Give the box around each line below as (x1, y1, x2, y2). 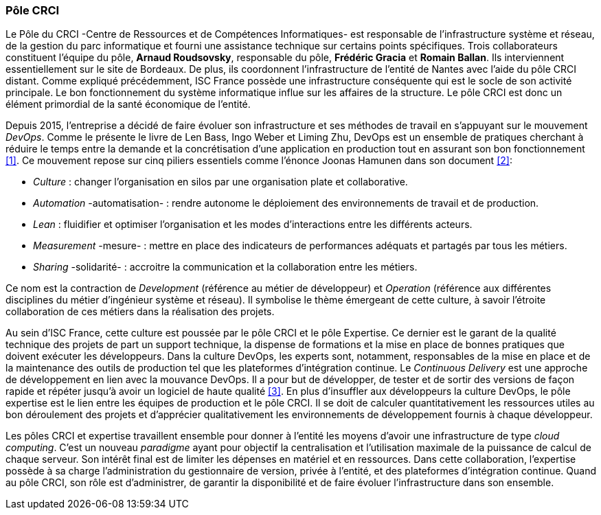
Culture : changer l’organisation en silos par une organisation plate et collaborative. (33, 176, 408, 188)
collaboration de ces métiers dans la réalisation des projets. (5, 306, 275, 318)
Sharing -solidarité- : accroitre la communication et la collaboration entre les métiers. (33, 261, 418, 273)
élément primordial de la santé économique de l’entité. (5, 98, 251, 111)
